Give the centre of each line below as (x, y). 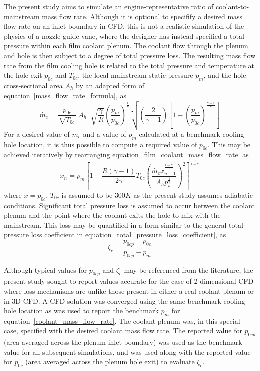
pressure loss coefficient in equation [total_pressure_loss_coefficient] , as (115, 234)
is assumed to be (87, 194)
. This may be (229, 144)
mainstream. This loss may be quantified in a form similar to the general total (124, 224)
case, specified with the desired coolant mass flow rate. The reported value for (123, 330)
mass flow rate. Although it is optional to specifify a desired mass (142, 16)
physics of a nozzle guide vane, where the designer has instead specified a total (124, 36)
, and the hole (225, 75)
